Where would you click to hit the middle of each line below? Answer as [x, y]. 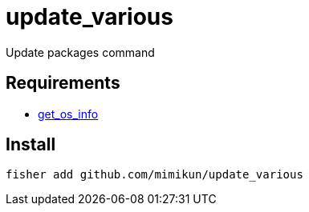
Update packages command [80, 52]
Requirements [63, 83]
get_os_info [68, 114]
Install [31, 145]
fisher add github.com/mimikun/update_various [154, 175]
